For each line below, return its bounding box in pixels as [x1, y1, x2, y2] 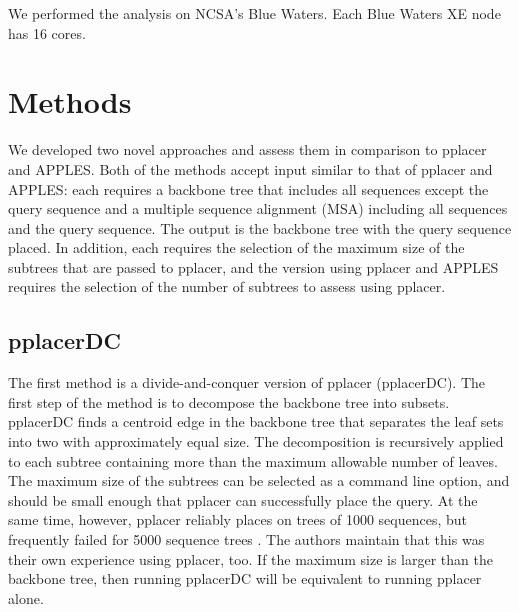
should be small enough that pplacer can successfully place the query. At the [8, 489, 478, 510]
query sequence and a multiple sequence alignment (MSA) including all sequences [8, 198, 508, 219]
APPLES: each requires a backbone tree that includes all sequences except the [8, 178, 489, 199]
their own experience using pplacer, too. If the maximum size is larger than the [8, 548, 493, 569]
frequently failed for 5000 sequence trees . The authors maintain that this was [8, 529, 485, 550]
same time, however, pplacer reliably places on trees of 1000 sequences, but [8, 509, 467, 530]
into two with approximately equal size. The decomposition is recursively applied [8, 431, 504, 452]
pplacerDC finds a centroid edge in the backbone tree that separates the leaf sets [8, 411, 504, 432]
